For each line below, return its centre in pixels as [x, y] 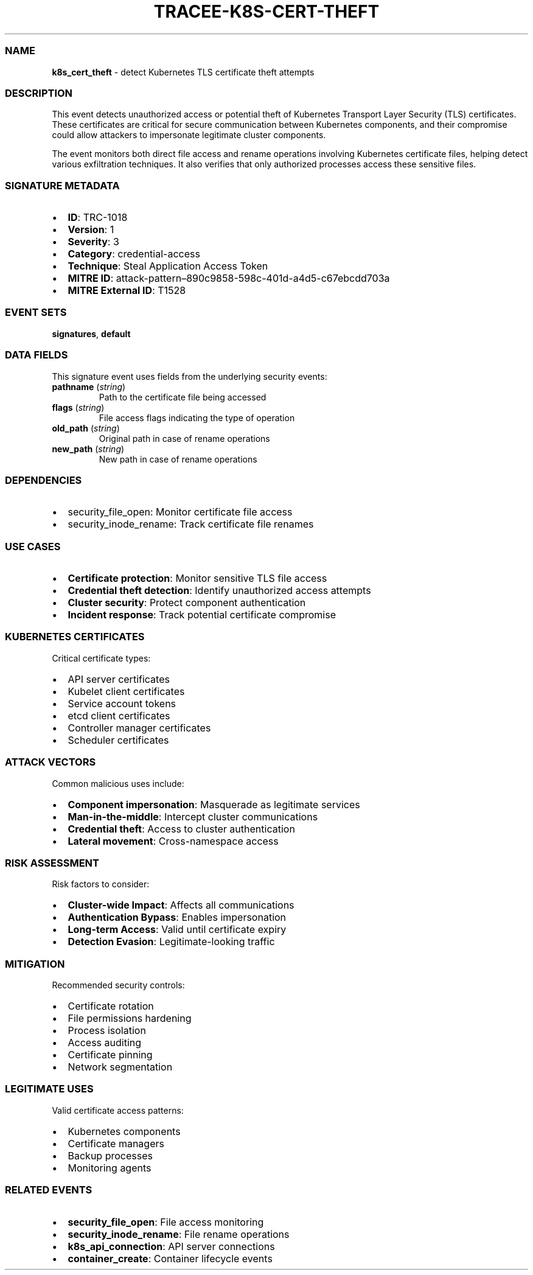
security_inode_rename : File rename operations [179, 1234]
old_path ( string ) [86, 428]
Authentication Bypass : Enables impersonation [177, 917]
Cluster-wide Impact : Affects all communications [181, 905]
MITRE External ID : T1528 [127, 290]
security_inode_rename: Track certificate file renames [191, 524]
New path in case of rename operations [178, 459]
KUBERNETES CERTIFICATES [75, 637]
